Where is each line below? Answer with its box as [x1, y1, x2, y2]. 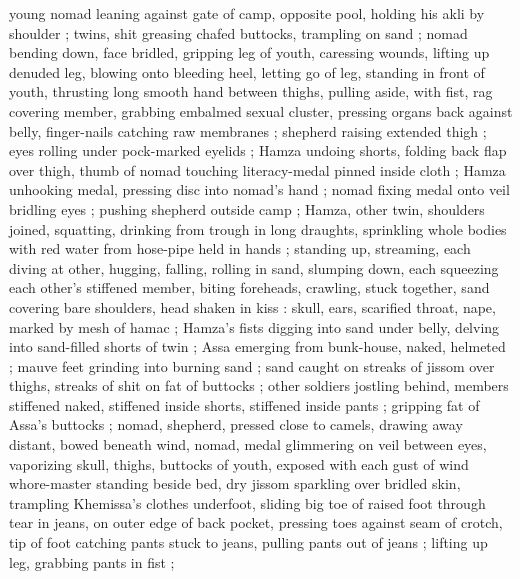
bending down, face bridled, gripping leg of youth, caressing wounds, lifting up [9, 42, 490, 63]
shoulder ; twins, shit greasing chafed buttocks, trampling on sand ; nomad [9, 22, 468, 43]
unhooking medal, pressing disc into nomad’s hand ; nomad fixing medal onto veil [9, 179, 510, 200]
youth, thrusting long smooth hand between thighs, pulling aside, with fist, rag [9, 81, 493, 102]
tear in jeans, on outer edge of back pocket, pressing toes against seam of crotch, [9, 512, 503, 533]
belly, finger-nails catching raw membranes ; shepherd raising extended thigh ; [9, 120, 487, 141]
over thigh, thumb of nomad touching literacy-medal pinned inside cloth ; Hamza [9, 159, 506, 180]
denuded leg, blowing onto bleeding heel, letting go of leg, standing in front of [9, 61, 485, 82]
